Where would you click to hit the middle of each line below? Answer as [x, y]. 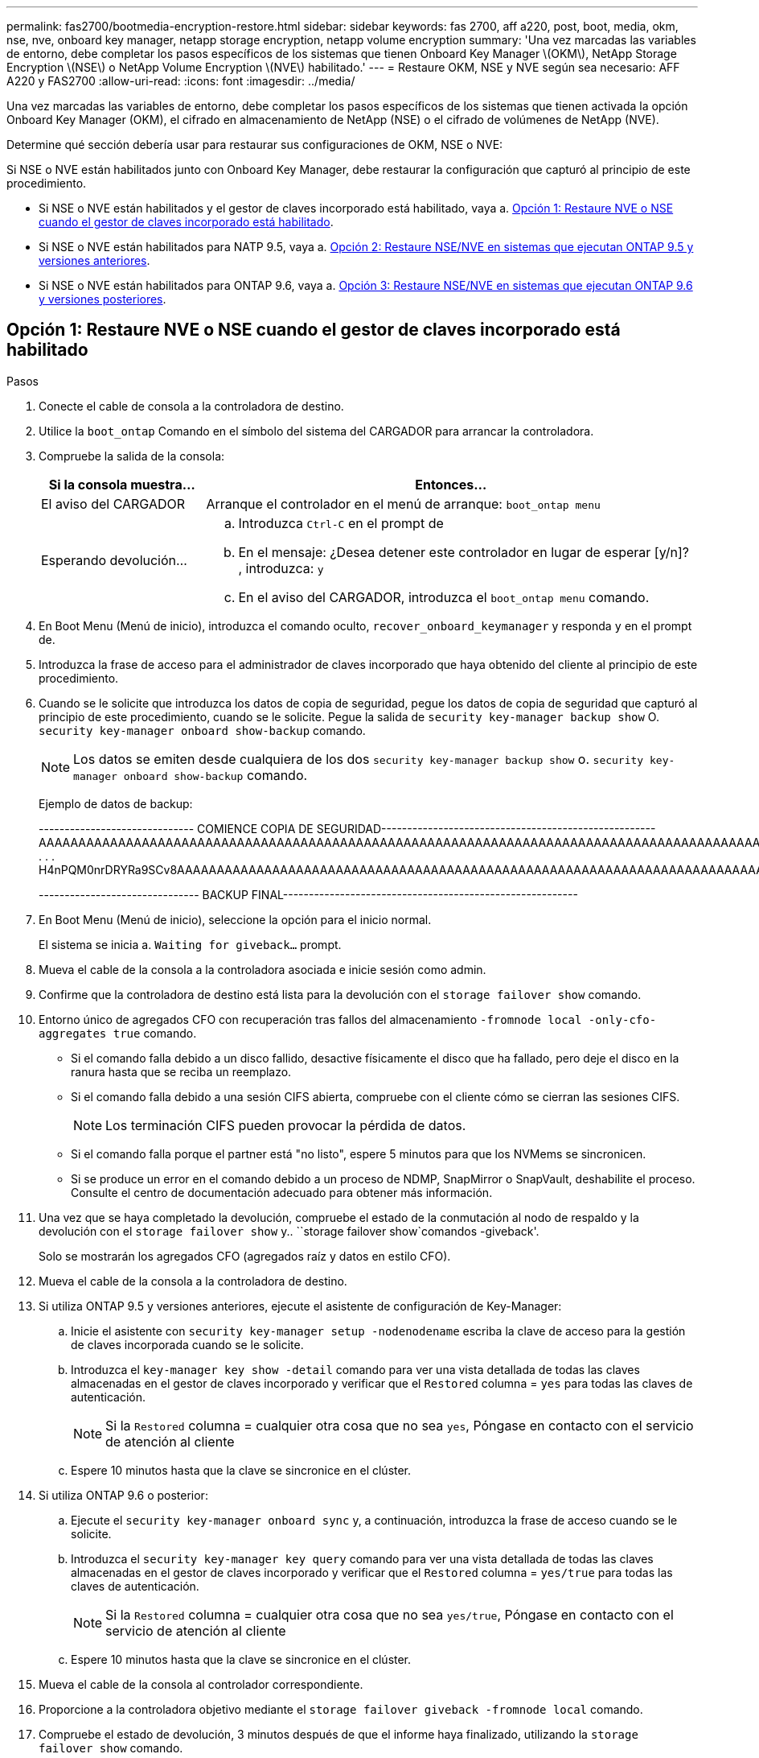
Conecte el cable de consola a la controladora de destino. [191, 406]
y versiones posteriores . [103, 299]
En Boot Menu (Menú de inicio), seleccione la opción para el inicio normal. [235, 919]
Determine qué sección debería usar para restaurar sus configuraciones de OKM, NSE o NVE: [255, 144]
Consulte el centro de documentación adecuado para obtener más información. [282, 1192]
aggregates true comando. [118, 1033]
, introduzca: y [281, 568]
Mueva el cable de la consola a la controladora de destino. [193, 1281]
